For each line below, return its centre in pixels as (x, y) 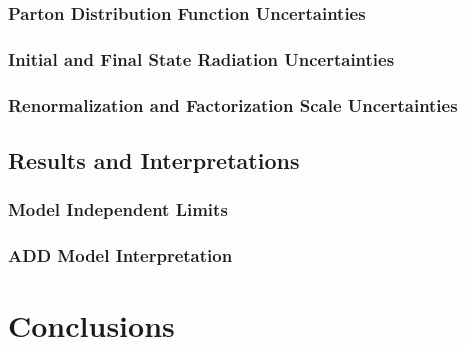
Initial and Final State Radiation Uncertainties (201, 58)
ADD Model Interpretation (120, 255)
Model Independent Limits (118, 209)
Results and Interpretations (154, 159)
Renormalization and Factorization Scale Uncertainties (233, 104)
